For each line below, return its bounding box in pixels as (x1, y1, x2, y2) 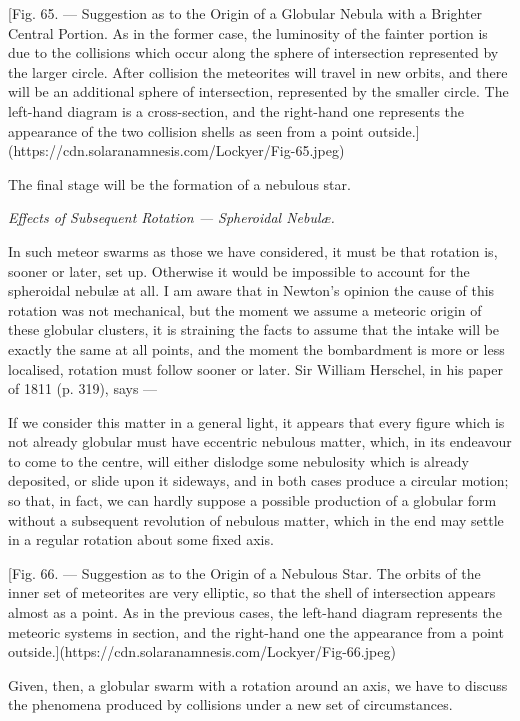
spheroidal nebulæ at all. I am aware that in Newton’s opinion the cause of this (8, 280, 495, 301)
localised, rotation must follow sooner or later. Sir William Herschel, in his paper (8, 358, 503, 379)
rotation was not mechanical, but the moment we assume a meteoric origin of (8, 299, 482, 320)
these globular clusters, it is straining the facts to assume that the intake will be (8, 319, 500, 340)
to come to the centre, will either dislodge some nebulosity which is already (8, 450, 469, 471)
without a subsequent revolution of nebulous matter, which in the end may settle (8, 509, 504, 530)
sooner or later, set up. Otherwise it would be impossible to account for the (8, 260, 470, 281)
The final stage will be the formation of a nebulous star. (8, 173, 351, 194)
